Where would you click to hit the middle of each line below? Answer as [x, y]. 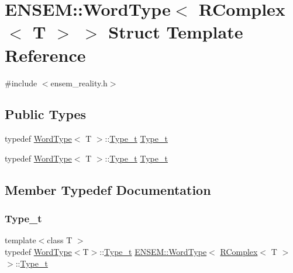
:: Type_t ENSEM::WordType [153, 252]
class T [60, 240]
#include [21, 83]
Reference [45, 55]
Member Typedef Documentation [108, 189]
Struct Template [176, 32]
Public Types [46, 114]
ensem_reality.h [79, 83]
